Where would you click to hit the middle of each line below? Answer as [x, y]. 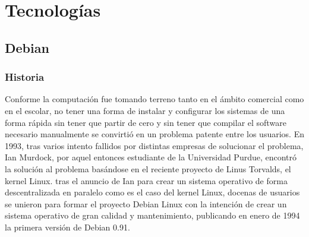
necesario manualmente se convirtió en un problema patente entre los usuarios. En [154, 134]
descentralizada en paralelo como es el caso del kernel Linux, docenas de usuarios [152, 192]
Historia [25, 77]
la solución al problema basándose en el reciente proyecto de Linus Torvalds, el [148, 168]
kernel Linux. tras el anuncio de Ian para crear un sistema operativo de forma [146, 180]
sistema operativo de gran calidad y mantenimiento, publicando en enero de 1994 [152, 215]
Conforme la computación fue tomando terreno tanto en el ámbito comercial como [154, 99]
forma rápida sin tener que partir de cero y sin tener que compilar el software [146, 122]
